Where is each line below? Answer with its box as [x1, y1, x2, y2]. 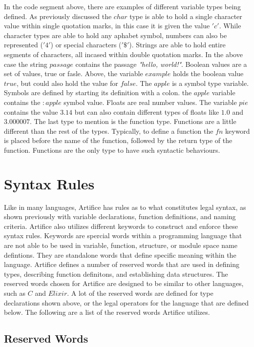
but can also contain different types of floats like [74, 106, 219, 117]
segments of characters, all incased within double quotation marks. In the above [4, 49, 243, 59]
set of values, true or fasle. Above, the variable [4, 68, 143, 79]
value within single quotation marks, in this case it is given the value [4, 20, 210, 31]
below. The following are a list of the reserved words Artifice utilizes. [4, 307, 210, 317]
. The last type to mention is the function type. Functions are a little [29, 116, 236, 126]
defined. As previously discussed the [4, 11, 112, 21]
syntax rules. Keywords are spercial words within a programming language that [4, 230, 242, 241]
